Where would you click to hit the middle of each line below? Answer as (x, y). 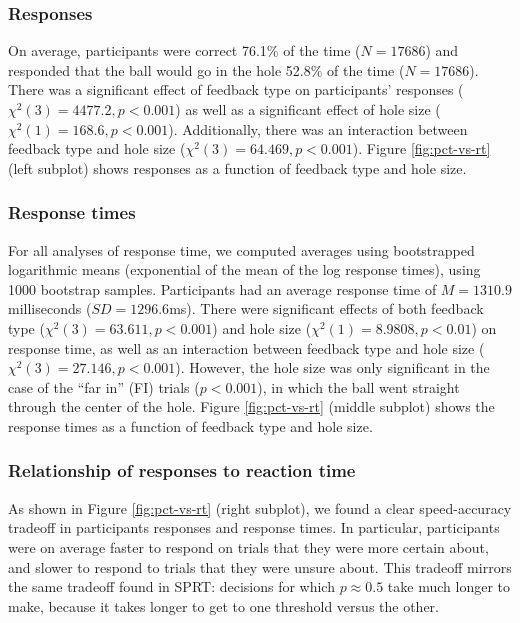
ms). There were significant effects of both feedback (326, 308)
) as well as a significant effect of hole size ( (308, 109)
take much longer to (448, 586)
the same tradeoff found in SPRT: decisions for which (171, 586)
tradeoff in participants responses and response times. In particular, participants (254, 527)
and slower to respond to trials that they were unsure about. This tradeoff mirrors (260, 566)
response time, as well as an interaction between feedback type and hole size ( (246, 347)
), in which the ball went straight (358, 386)
